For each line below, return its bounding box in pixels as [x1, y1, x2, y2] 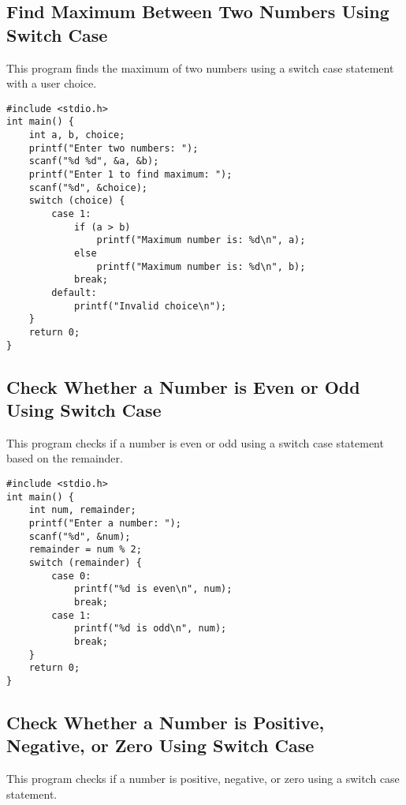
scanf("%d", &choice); [28, 182, 147, 193]
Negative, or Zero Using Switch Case [6, 733, 315, 758]
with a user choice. [6, 75, 97, 92]
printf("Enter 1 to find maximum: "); [28, 169, 233, 181]
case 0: [51, 570, 91, 582]
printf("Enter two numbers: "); [28, 142, 199, 154]
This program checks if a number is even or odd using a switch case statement [6, 434, 384, 451]
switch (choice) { [28, 195, 125, 207]
